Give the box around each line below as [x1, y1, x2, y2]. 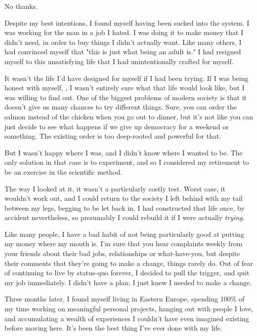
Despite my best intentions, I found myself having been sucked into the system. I [4, 17, 250, 28]
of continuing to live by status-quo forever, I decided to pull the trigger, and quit [4, 267, 250, 278]
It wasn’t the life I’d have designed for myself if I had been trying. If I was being [4, 73, 249, 83]
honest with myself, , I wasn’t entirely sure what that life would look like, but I [4, 82, 245, 93]
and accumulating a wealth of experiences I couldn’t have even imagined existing [4, 313, 249, 323]
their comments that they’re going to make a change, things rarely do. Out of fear [4, 258, 253, 268]
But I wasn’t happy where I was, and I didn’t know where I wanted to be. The [4, 147, 243, 157]
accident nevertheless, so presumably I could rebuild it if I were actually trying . [4, 212, 245, 223]
